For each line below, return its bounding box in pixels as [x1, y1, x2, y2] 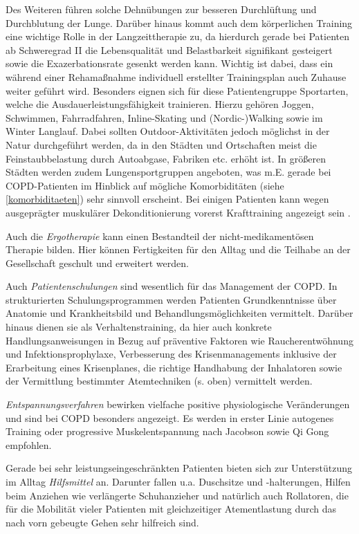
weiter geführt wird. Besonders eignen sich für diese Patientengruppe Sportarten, [6, 83, 349, 98]
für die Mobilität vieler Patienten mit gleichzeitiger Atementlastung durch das [6, 501, 337, 516]
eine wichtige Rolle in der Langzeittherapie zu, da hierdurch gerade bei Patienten [6, 29, 349, 44]
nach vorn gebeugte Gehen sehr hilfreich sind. [6, 515, 199, 529]
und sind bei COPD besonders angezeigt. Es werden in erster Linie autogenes [6, 410, 334, 425]
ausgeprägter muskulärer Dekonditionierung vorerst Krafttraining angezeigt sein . [6, 205, 351, 219]
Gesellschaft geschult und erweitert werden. [6, 255, 189, 270]
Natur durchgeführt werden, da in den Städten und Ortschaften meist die [6, 137, 317, 151]
